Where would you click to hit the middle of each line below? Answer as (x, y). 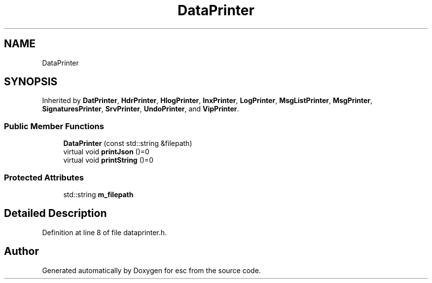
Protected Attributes (44, 177)
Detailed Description (55, 213)
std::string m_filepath (98, 194)
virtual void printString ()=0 (108, 160)
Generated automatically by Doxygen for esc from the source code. (151, 270)
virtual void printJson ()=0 (106, 152)
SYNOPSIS (31, 82)
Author (21, 251)
